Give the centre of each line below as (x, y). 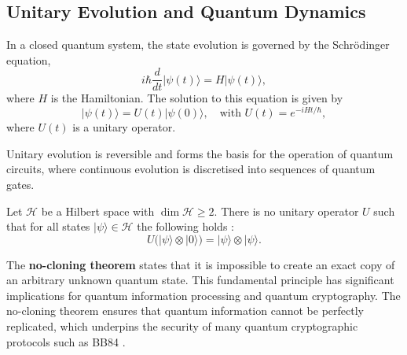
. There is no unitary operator (286, 211)
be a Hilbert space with (98, 211)
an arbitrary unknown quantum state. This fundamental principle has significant (200, 280)
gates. (20, 184)
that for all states (48, 226)
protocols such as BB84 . (66, 341)
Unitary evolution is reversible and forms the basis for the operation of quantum (200, 153)
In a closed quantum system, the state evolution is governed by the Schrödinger (198, 44)
